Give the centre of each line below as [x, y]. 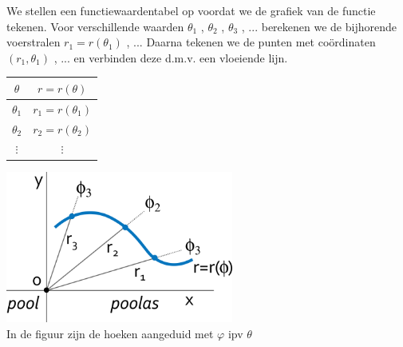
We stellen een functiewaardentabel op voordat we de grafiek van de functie [191, 10]
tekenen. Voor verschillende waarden [95, 26]
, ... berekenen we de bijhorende [319, 26]
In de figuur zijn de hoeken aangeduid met [110, 334]
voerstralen [34, 42]
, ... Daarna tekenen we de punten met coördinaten [251, 42]
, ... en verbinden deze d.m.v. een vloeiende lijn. [171, 57]
